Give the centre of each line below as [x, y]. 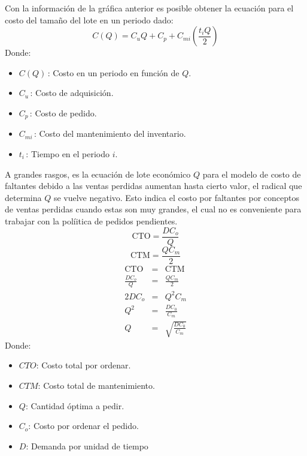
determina [23, 197]
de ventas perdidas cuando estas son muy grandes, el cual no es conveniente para [153, 209]
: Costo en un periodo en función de [113, 72]
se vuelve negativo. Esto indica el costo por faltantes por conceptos [177, 197]
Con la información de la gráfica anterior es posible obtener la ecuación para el [149, 8]
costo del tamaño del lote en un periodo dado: [89, 19]
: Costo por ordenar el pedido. [83, 426]
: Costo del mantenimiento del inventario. [110, 133]
